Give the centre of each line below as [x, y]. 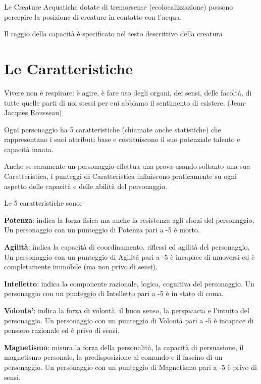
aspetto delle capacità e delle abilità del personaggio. [86, 186]
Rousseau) [46, 112]
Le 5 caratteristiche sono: [43, 203]
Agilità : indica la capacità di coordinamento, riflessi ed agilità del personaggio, [127, 247]
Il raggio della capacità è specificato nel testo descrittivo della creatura [113, 34]
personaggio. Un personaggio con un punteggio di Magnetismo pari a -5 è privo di [130, 367]
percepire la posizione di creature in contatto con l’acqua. [93, 16]
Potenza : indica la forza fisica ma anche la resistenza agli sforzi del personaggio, [129, 220]
